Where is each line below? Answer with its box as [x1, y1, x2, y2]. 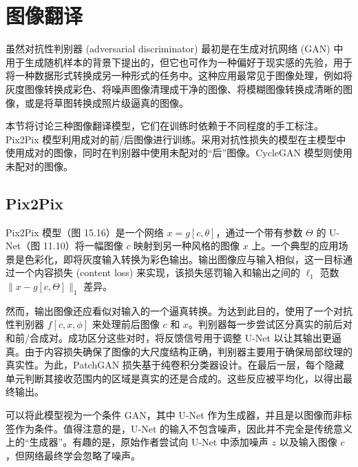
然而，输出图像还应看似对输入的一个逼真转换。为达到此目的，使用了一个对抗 [6, 303, 352, 318]
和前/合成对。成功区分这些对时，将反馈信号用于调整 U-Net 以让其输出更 [6, 331, 332, 345]
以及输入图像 [279, 435, 337, 449]
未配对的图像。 [6, 158, 73, 173]
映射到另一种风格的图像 [134, 238, 240, 253]
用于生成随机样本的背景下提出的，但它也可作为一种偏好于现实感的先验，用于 [6, 54, 352, 69]
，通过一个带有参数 [215, 225, 303, 239]
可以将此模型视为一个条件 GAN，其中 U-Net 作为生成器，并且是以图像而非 [6, 408, 343, 422]
